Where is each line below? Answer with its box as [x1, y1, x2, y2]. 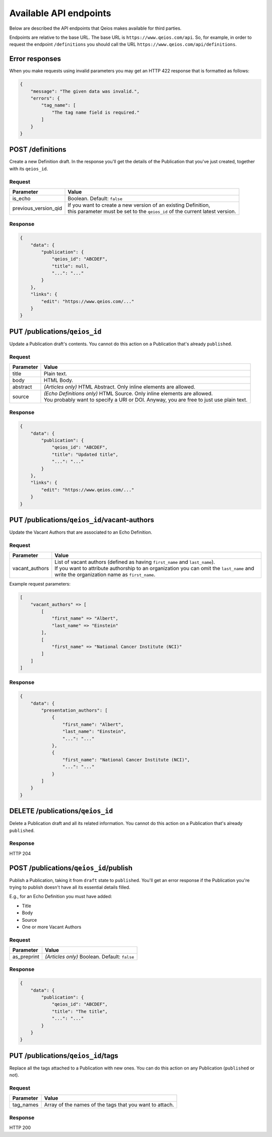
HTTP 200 [9, 1124, 31, 1131]
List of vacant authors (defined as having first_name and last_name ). [54, 558, 215, 565]
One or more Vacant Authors [22, 924, 82, 930]
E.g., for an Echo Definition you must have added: [9, 894, 112, 900]
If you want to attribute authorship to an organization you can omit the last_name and [54, 565, 254, 572]
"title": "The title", [51, 1008, 108, 1014]
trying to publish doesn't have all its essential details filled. [9, 885, 130, 890]
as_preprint [12, 953, 40, 960]
